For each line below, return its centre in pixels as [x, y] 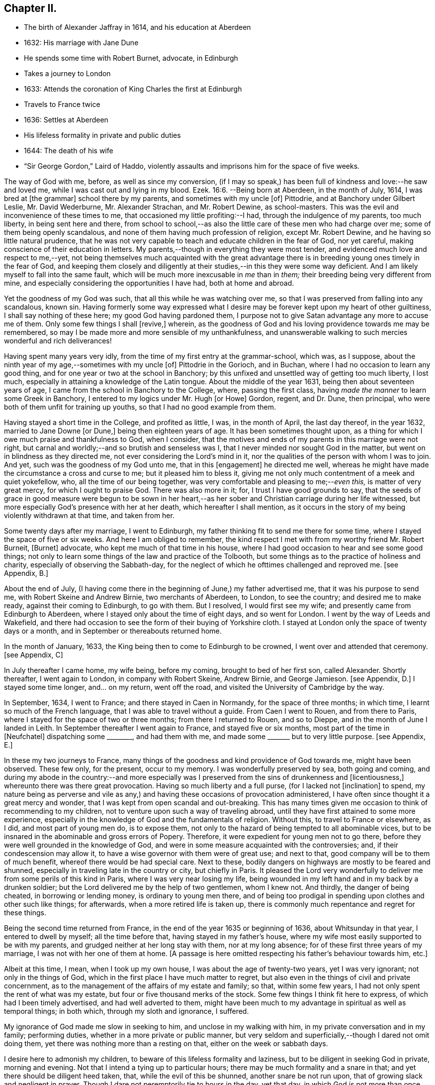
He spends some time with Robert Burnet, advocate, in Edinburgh [131, 58]
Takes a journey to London [67, 74]
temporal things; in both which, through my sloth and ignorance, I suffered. [127, 1011]
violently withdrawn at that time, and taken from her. [89, 516]
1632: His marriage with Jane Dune [81, 43]
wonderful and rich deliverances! [58, 341]
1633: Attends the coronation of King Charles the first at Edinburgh [133, 89]
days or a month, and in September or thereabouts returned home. [113, 631]
